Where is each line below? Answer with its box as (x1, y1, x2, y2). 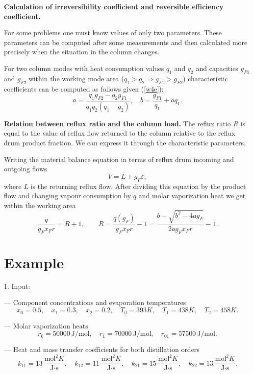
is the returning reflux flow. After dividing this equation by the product (30, 181, 246, 191)
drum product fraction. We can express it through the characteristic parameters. (4, 138, 246, 148)
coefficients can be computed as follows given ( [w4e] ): (4, 83, 164, 93)
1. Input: (4, 280, 30, 291)
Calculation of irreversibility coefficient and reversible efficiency (4, 1, 224, 11)
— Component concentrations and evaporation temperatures (4, 297, 186, 307)
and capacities (196, 63, 238, 73)
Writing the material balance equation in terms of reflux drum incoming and (4, 154, 234, 164)
